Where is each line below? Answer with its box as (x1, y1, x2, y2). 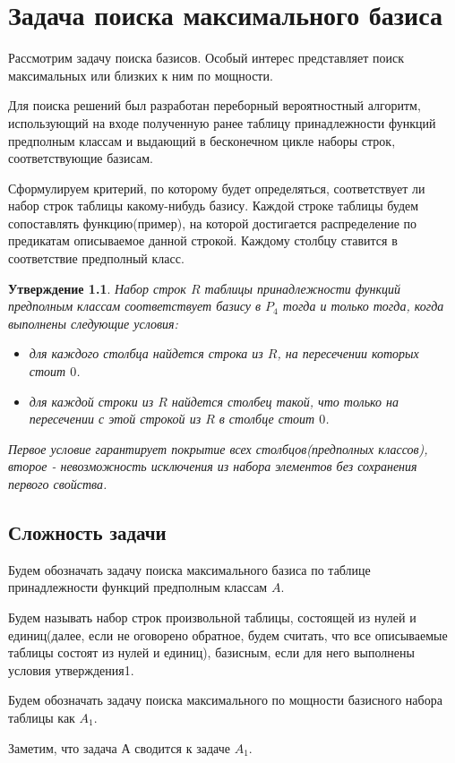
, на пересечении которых (277, 344, 419, 363)
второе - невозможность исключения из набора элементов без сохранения (8, 457, 417, 476)
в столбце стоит (219, 409, 315, 428)
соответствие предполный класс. (8, 249, 185, 268)
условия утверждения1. (8, 660, 134, 679)
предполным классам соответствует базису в (8, 296, 262, 315)
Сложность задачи (8, 518, 167, 545)
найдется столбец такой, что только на (171, 391, 399, 410)
